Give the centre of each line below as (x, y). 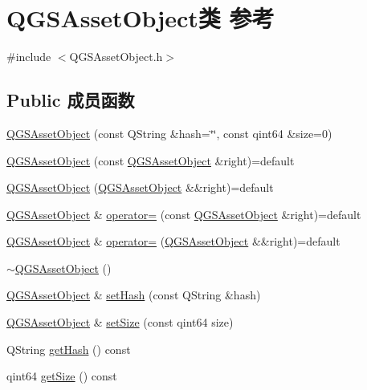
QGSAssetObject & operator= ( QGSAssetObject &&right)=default (173, 241)
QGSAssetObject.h (116, 57)
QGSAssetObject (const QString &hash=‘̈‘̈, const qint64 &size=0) (169, 133)
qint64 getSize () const (62, 376)
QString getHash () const (69, 349)
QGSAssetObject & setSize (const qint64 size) (120, 322)
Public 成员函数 (71, 100)
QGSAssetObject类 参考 (141, 18)
